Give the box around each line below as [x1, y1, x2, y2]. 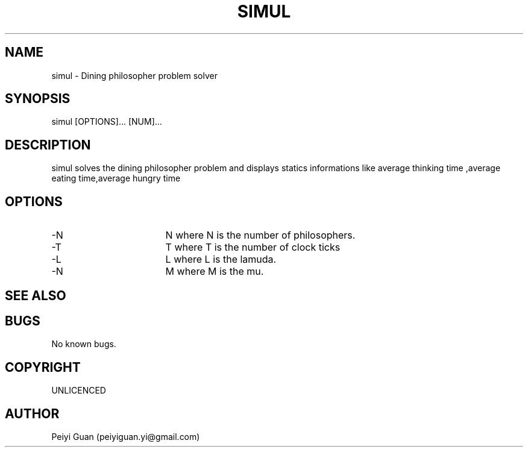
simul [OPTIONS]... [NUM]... [51, 116, 162, 127]
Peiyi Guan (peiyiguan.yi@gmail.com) [51, 432, 200, 442]
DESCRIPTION [5, 137, 91, 152]
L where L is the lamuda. [165, 253, 277, 266]
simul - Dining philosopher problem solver [51, 70, 218, 81]
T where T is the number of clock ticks [165, 241, 341, 254]
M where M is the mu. [165, 265, 264, 278]
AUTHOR [5, 406, 60, 421]
